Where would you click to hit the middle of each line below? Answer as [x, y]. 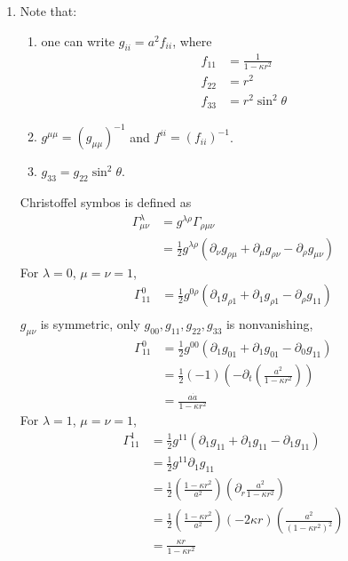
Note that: [48, 11]
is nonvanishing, [269, 324]
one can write [78, 40]
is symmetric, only [90, 324]
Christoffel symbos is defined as [106, 201]
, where [192, 40]
